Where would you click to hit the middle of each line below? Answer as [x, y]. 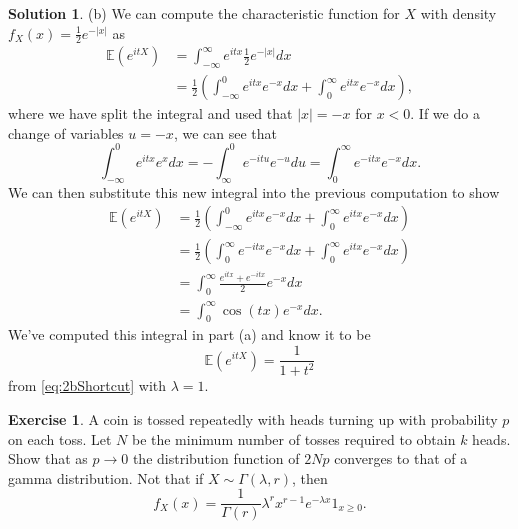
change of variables [66, 132]
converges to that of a [401, 458]
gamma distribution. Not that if [106, 477]
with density [458, 13]
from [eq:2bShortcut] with [87, 385]
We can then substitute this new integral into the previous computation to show [254, 191]
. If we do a [445, 113]
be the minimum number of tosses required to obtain [293, 438]
